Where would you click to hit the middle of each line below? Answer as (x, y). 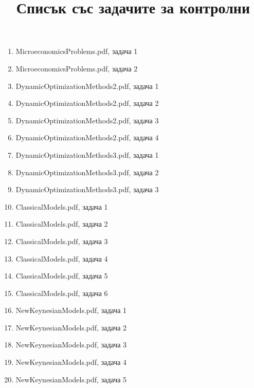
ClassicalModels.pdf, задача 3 (62, 241)
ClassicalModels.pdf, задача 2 (62, 224)
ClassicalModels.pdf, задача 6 (62, 293)
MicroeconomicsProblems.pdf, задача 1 (77, 51)
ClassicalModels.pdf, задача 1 (62, 206)
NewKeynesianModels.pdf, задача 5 (71, 379)
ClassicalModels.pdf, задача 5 (62, 276)
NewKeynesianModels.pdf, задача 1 (71, 310)
